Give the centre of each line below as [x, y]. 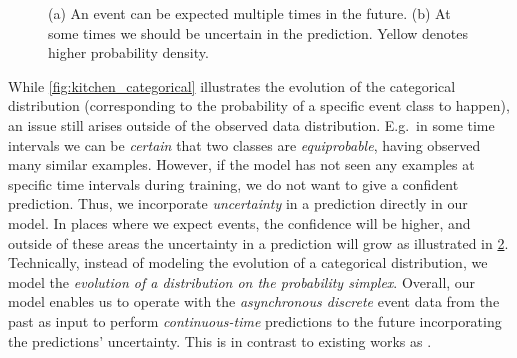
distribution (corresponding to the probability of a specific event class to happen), [259, 105]
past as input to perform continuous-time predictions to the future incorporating [255, 320]
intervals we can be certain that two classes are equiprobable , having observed [244, 144]
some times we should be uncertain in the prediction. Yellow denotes [258, 32]
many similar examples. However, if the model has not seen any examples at [241, 164]
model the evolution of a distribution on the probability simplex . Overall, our [242, 281]
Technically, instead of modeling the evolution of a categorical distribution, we [248, 262]
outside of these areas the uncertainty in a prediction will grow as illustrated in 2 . [258, 242]
